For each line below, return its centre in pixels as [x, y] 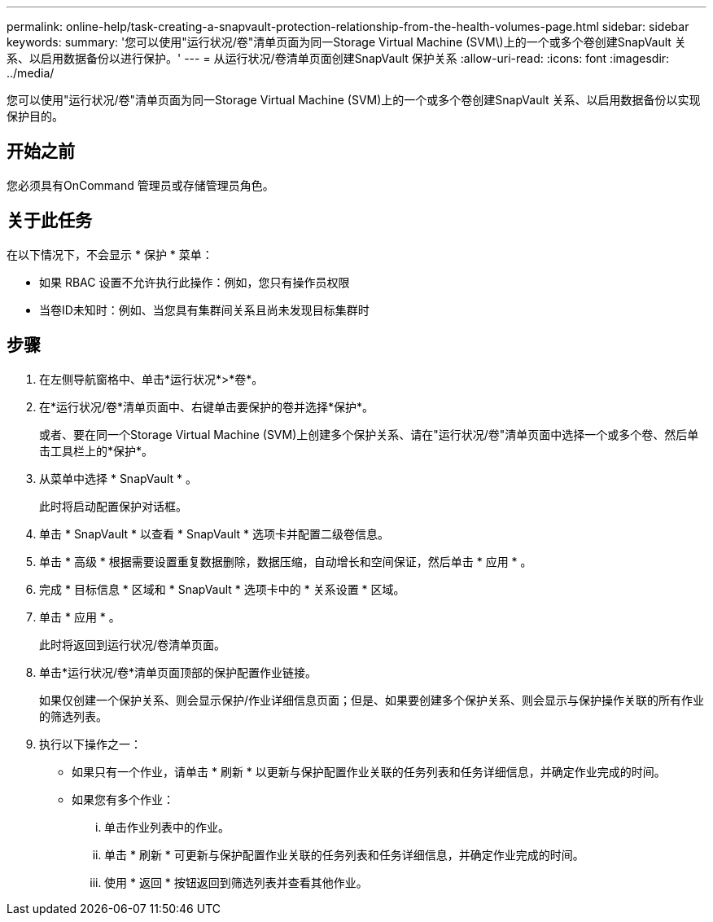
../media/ [31, 73]
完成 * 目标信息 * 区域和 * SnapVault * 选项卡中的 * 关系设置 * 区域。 [222, 589]
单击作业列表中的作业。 [167, 827]
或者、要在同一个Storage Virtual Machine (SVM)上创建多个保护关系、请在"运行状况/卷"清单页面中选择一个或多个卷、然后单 [369, 434]
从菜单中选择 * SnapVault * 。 [118, 478]
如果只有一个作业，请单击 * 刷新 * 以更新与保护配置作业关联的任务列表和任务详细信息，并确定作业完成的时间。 [369, 771]
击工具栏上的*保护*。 [96, 450]
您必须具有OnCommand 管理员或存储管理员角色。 [140, 185]
